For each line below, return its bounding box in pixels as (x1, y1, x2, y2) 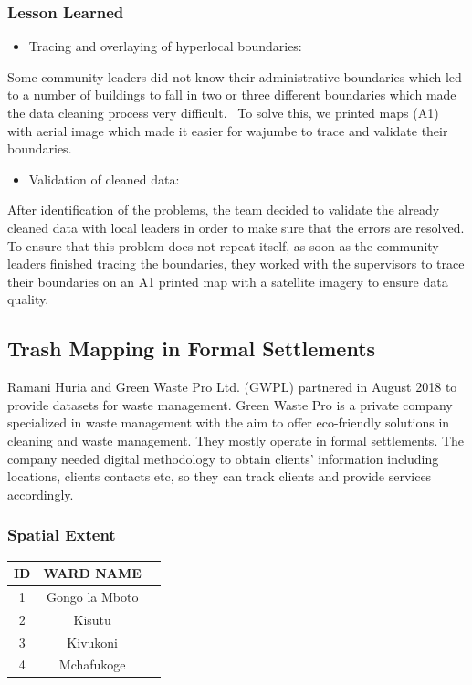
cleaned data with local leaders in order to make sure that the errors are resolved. (7, 217, 465, 237)
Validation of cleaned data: (28, 169, 180, 188)
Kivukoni (67, 632, 118, 651)
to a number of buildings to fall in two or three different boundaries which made (7, 85, 456, 104)
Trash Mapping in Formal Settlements (7, 334, 376, 363)
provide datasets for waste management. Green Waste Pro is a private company (7, 395, 453, 414)
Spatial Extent (7, 523, 116, 546)
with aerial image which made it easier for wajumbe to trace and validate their (7, 121, 448, 140)
